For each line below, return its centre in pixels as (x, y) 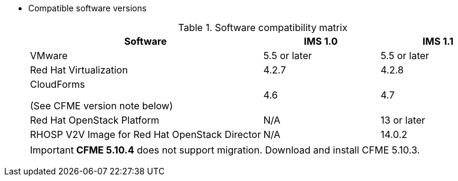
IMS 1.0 (321, 41)
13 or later (403, 120)
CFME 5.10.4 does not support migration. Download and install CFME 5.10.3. (248, 150)
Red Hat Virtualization (79, 70)
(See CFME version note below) (102, 106)
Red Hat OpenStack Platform (95, 120)
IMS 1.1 (438, 41)
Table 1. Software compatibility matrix (263, 27)
